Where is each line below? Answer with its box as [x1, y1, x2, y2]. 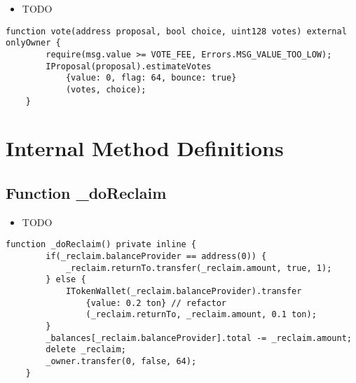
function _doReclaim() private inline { [6, 239, 197, 250]
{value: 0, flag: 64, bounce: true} [65, 73, 237, 83]
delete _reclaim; [46, 344, 126, 355]
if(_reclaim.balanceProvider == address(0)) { [46, 251, 267, 262]
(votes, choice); [65, 84, 146, 95]
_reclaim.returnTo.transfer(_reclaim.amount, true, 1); [65, 263, 332, 273]
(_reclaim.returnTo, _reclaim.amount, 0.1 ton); [85, 309, 317, 320]
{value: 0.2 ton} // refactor [85, 298, 226, 308]
